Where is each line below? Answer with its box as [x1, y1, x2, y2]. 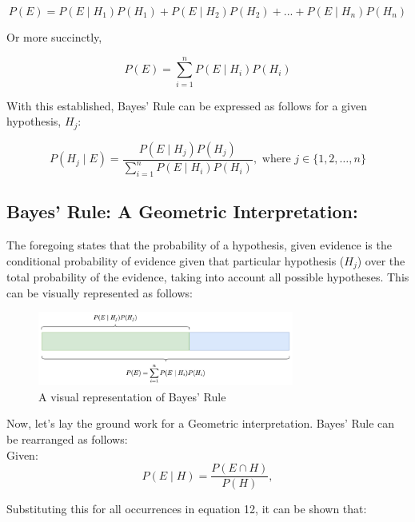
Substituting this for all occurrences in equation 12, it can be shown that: [6, 500, 367, 517]
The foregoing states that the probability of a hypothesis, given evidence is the [6, 237, 392, 253]
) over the [357, 252, 405, 269]
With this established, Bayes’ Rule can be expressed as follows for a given [6, 97, 367, 114]
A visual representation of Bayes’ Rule [38, 388, 226, 404]
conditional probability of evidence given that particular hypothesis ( [6, 252, 345, 269]
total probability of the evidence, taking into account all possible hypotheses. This [6, 269, 409, 285]
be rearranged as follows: [6, 431, 128, 448]
